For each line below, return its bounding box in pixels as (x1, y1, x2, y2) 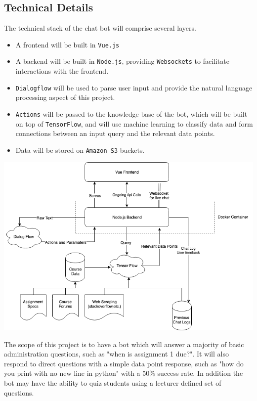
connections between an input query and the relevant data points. (15, 128, 215, 138)
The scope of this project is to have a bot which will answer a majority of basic (4, 339, 244, 349)
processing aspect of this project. (15, 92, 115, 102)
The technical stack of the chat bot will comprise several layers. (4, 23, 196, 33)
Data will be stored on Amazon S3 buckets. (15, 144, 145, 155)
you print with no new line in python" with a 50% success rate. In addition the (4, 368, 243, 378)
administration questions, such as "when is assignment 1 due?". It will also (4, 349, 229, 359)
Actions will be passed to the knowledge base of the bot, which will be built (15, 108, 248, 119)
